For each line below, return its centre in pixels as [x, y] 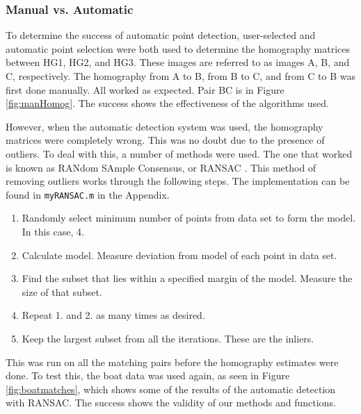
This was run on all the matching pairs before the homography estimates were [172, 362]
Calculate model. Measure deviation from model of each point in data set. [179, 255]
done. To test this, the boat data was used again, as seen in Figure [148, 375]
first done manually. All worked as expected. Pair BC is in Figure [145, 89]
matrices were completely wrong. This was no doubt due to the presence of [165, 140]
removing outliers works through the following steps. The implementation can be [178, 181]
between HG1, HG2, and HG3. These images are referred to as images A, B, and [178, 62]
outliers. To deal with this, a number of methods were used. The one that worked [179, 153]
